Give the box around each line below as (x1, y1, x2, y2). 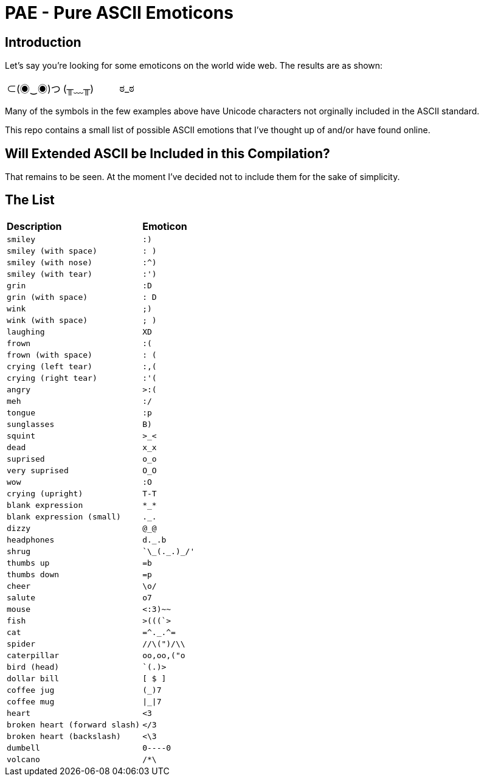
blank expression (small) (7, 512, 121, 521)
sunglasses (7, 419, 55, 429)
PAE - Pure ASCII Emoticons (5, 2, 233, 23)
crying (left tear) (7, 361, 92, 371)
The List (5, 192, 55, 208)
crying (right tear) (7, 373, 97, 383)
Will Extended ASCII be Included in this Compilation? (5, 145, 330, 161)
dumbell (7, 743, 40, 752)
